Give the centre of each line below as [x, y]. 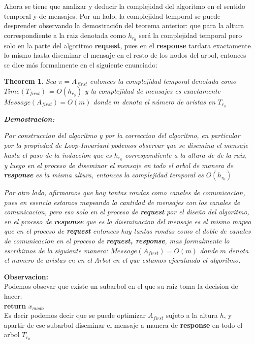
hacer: [13, 296]
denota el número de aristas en [169, 102]
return [15, 305]
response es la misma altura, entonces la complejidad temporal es [104, 175]
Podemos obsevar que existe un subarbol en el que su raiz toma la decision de [121, 286]
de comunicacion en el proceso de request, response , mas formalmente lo [117, 241]
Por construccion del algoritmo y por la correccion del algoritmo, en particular [122, 135]
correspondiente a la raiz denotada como [65, 35]
